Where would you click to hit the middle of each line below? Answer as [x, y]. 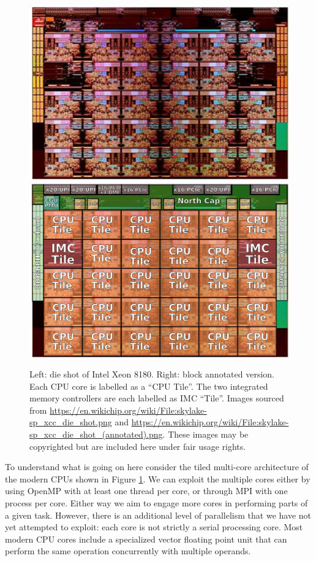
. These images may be [205, 434]
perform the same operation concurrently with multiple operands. [128, 551]
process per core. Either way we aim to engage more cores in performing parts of [156, 503]
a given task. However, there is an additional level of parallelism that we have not [158, 515]
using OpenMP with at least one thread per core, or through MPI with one [146, 491]
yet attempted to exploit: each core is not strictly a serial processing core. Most [154, 527]
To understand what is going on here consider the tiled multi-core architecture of [157, 467]
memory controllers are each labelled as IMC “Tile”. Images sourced [157, 398]
